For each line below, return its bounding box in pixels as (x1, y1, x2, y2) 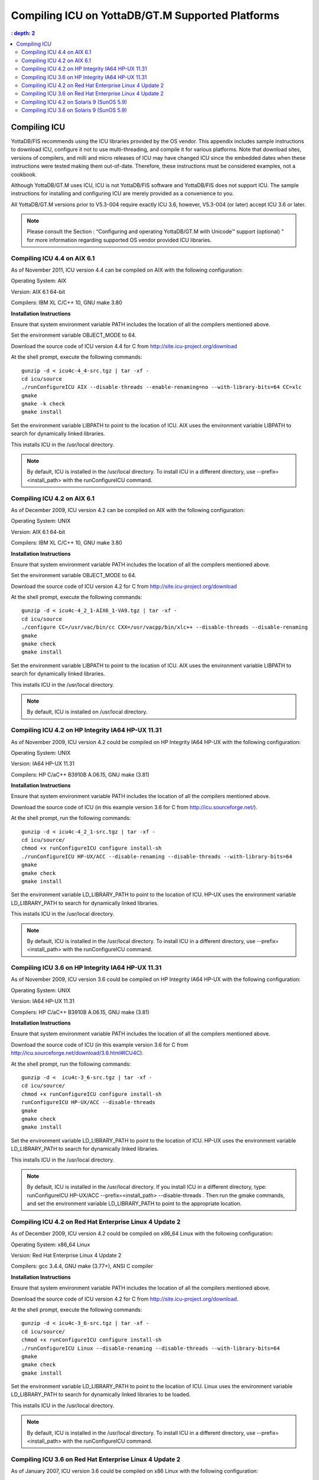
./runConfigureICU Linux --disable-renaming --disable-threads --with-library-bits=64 (21, 1344, 280, 1352)
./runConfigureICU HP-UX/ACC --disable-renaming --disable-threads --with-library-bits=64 (21, 853, 292, 860)
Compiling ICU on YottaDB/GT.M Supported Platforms (11, 9, 280, 22)
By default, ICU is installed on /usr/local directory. (27, 708, 148, 716)
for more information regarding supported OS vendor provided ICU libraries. (27, 236, 212, 243)
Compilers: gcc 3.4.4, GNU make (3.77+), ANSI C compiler (11, 1263, 154, 1270)
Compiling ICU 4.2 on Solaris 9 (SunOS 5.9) (21, 98, 127, 105)
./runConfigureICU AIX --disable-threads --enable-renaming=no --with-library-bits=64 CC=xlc (21, 384, 302, 391)
